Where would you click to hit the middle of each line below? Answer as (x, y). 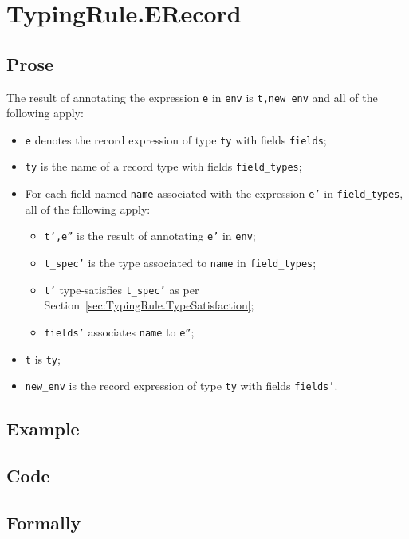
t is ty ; (43, 358)
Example (43, 429)
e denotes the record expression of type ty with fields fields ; (176, 139)
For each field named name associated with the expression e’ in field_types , (214, 193)
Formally (44, 522)
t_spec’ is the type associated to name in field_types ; (180, 263)
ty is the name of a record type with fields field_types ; (163, 166)
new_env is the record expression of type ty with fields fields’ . (181, 386)
